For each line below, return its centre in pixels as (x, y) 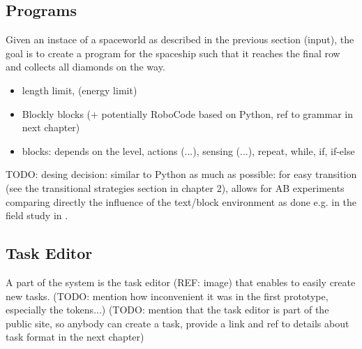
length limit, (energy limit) (80, 90)
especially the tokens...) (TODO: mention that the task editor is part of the (167, 310)
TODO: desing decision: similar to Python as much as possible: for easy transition (181, 174)
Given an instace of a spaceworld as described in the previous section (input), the (180, 39)
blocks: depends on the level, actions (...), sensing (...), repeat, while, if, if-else (188, 150)
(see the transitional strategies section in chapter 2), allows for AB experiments (175, 187)
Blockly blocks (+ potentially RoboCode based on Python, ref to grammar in (187, 113)
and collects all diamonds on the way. (85, 67)
